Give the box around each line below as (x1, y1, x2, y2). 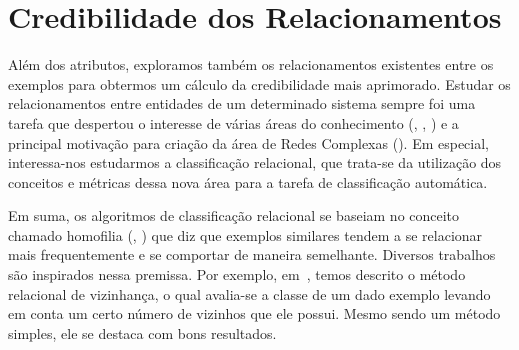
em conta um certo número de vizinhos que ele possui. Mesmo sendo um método (8, 303, 501, 324)
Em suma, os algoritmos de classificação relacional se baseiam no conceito (8, 205, 460, 226)
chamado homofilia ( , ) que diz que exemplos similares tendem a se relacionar (8, 224, 483, 245)
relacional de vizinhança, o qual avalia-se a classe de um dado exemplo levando (8, 283, 491, 304)
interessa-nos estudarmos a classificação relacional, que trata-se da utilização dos (8, 152, 502, 173)
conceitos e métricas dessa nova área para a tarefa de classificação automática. (8, 171, 488, 192)
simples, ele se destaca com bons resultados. (8, 322, 277, 343)
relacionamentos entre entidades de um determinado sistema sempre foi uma (8, 93, 476, 114)
